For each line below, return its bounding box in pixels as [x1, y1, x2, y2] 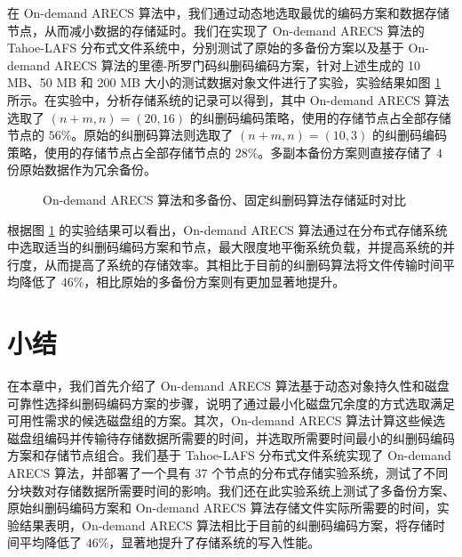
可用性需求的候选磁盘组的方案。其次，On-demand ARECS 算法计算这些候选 [7, 411, 446, 430]
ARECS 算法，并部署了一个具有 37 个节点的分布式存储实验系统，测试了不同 [7, 464, 449, 481]
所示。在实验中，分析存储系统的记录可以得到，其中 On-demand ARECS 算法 [7, 90, 450, 109]
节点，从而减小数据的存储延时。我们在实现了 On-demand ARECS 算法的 [7, 20, 425, 39]
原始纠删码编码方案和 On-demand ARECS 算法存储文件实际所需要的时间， [7, 498, 437, 517]
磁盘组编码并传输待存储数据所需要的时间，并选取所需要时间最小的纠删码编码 [7, 428, 455, 447]
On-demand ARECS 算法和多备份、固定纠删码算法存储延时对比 [43, 190, 407, 208]
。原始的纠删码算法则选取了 [71, 125, 234, 144]
